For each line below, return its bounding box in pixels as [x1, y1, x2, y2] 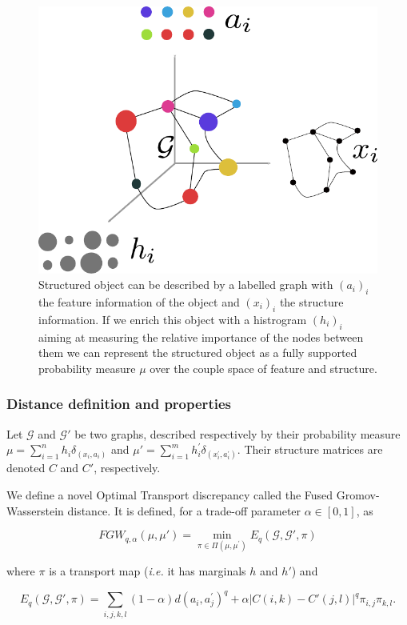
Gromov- [336, 486, 380, 503]
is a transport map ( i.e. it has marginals [49, 563, 246, 579]
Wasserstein [6, 502, 64, 519]
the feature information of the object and [38, 294, 240, 310]
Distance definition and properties [6, 394, 231, 414]
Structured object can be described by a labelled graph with [38, 276, 333, 293]
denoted [6, 459, 46, 476]
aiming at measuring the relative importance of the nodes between [38, 328, 364, 345]
